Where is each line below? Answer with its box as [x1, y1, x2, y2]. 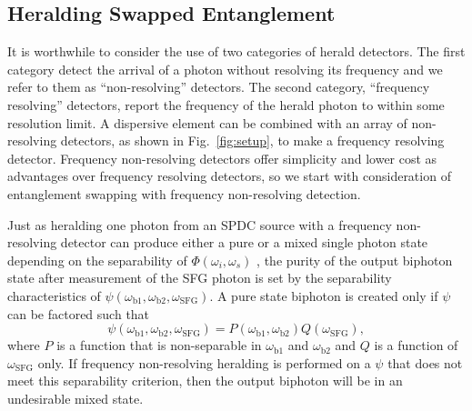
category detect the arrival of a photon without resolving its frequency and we [7, 59, 443, 78]
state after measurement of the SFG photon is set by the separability [7, 268, 392, 287]
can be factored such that [7, 304, 150, 323]
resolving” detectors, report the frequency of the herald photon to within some [7, 95, 445, 114]
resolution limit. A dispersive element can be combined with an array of [7, 113, 407, 132]
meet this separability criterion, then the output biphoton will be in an [7, 371, 403, 390]
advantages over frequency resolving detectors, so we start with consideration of [7, 166, 451, 185]
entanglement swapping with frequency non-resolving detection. [7, 184, 361, 203]
